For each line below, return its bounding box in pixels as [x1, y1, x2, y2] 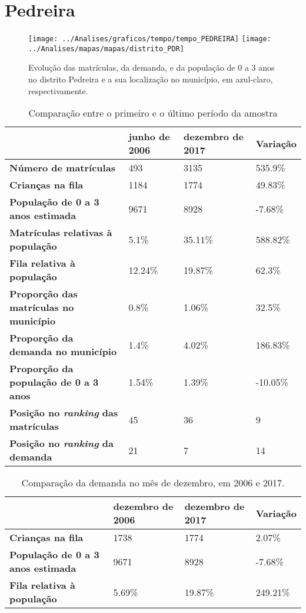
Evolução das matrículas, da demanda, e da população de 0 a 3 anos [28, 61, 275, 74]
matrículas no [9, 300, 74, 314]
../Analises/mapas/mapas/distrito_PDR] [28, 44, 184, 53]
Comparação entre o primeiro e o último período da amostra [28, 106, 278, 120]
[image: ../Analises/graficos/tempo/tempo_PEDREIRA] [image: [28, 35, 271, 44]
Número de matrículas [9, 161, 115, 175]
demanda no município [9, 344, 117, 359]
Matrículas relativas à [9, 226, 112, 240]
